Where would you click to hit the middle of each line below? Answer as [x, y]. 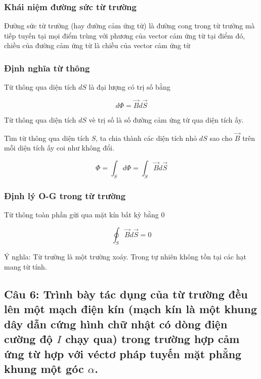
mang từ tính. [26, 267]
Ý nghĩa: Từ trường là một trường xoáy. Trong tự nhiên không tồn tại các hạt [125, 257]
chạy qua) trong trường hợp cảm [153, 339]
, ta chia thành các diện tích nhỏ [146, 138]
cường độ [28, 339]
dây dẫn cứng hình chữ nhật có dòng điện [116, 324]
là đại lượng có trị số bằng [129, 87]
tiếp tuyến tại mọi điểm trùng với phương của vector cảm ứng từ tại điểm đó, [125, 35]
